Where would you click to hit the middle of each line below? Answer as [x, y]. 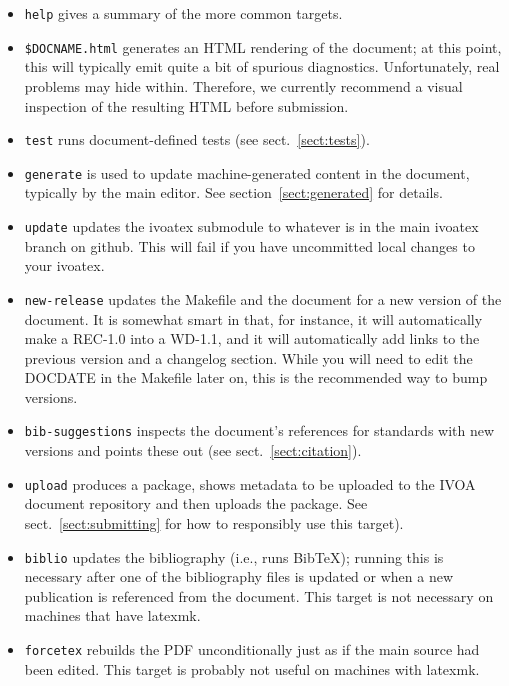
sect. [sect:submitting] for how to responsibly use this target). [214, 522]
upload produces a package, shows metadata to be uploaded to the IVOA [250, 483]
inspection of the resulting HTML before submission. [186, 105]
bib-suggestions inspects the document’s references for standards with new [259, 430]
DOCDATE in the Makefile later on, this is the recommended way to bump [256, 377]
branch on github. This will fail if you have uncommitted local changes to [249, 245]
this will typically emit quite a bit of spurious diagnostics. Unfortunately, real [262, 66]
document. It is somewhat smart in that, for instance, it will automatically [253, 318]
